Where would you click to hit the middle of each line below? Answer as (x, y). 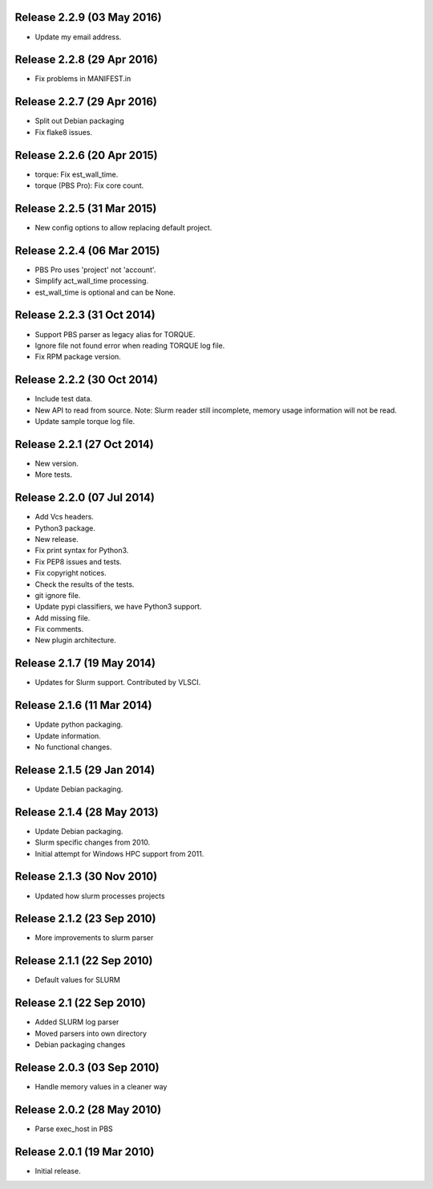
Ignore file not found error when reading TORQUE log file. (130, 345)
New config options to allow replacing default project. (123, 227)
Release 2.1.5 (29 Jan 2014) (85, 770)
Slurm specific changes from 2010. (93, 842)
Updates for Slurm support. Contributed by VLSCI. (118, 682)
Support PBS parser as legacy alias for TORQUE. (115, 334)
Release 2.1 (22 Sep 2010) (80, 1003)
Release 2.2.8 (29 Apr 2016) (86, 60)
